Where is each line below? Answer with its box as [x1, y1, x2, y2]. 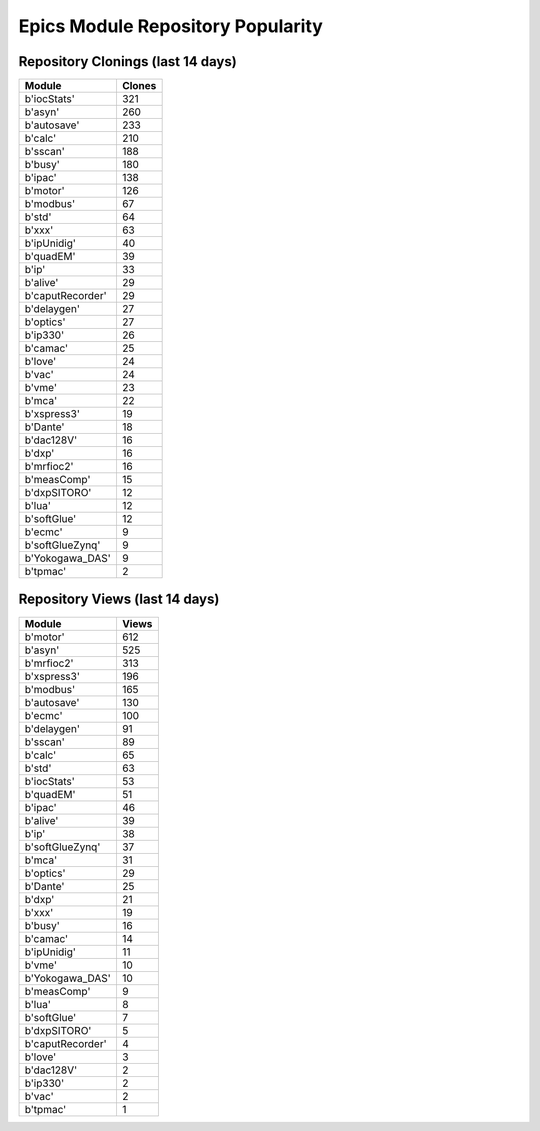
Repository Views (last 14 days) [18, 591, 220, 608]
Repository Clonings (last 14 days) [18, 53, 237, 70]
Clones [121, 79, 157, 93]
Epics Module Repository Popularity [18, 15, 324, 37]
